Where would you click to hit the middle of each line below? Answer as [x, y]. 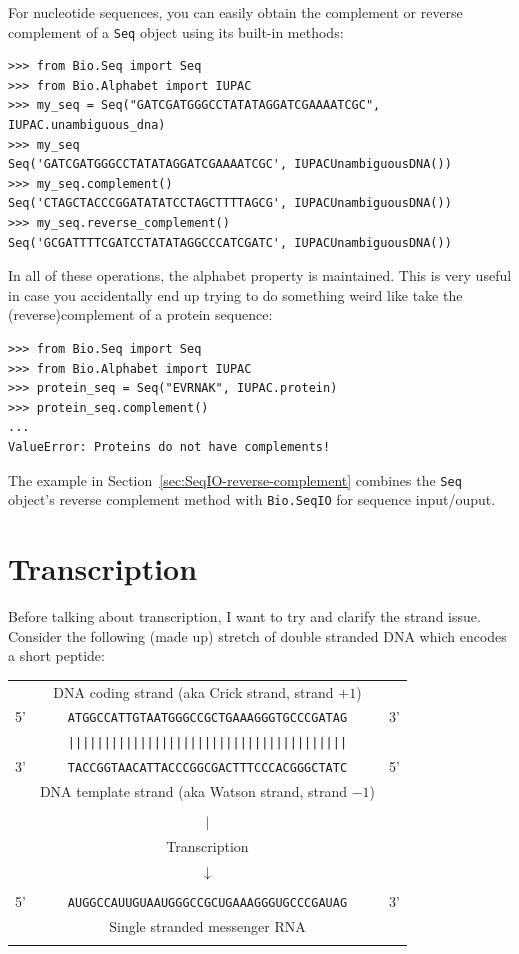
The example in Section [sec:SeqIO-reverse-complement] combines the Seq [235, 479]
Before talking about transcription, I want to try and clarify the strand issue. [244, 615]
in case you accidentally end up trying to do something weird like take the [235, 294]
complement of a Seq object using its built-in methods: [176, 31]
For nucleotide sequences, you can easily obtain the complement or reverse [235, 12]
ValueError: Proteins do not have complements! [169, 446]
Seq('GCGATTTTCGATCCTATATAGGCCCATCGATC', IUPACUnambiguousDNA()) [230, 242]
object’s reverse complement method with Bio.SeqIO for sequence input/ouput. [252, 499]
